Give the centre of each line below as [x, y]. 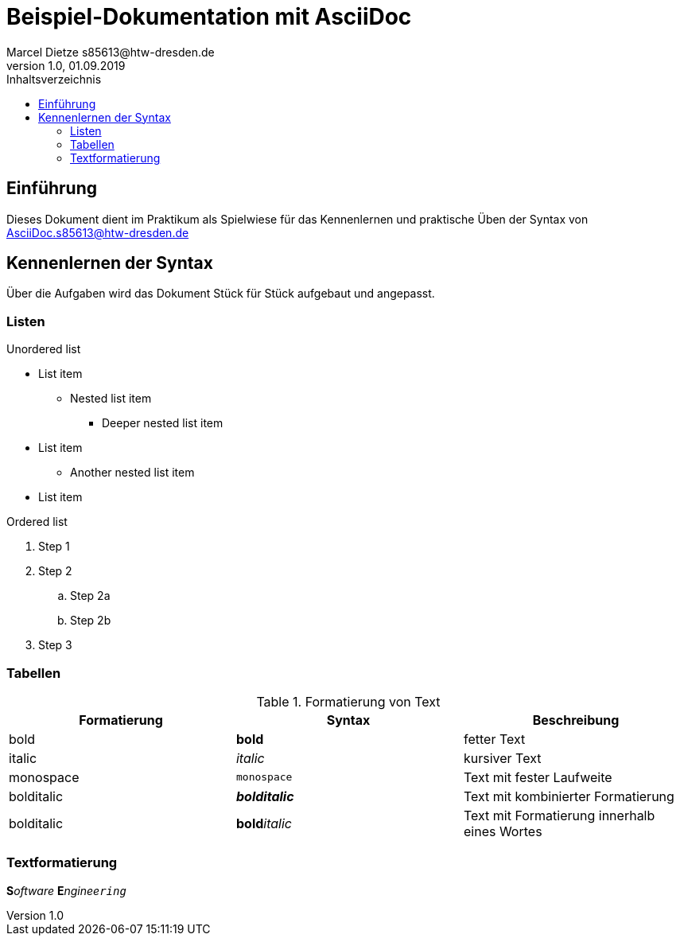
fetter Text [494, 739]
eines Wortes [503, 831]
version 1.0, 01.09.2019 [66, 65]
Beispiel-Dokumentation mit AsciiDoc [209, 17]
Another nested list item [132, 473]
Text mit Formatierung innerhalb [559, 815]
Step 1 [54, 547]
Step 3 [55, 645]
